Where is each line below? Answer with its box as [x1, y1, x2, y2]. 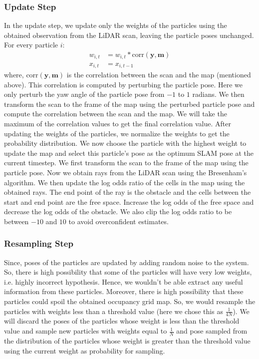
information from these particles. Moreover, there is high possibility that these [4, 286, 244, 297]
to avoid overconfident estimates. [68, 216, 169, 226]
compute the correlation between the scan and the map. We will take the [4, 108, 227, 119]
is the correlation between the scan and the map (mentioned [66, 69, 251, 79]
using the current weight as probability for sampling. [4, 345, 165, 356]
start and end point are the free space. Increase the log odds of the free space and [4, 196, 254, 207]
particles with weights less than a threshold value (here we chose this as [4, 306, 223, 316]
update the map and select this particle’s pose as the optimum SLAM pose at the [4, 147, 254, 158]
